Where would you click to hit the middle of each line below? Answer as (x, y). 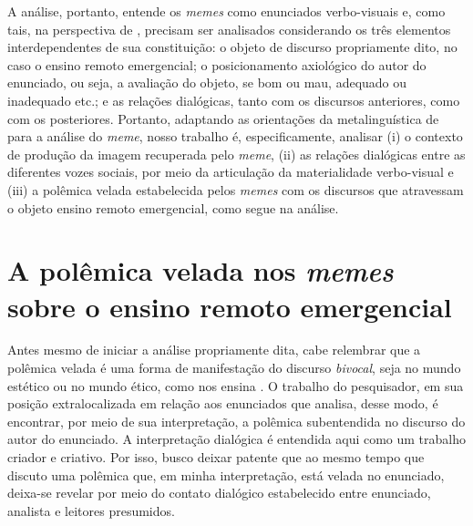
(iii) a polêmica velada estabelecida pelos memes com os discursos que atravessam (236, 189)
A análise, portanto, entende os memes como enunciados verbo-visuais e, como (226, 11)
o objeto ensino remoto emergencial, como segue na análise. (173, 207)
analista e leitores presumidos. (91, 510)
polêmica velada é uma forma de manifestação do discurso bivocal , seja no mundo (234, 368)
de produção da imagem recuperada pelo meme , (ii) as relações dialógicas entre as (236, 154)
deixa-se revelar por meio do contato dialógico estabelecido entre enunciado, (219, 493)
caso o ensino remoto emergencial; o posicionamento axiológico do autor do (217, 64)
